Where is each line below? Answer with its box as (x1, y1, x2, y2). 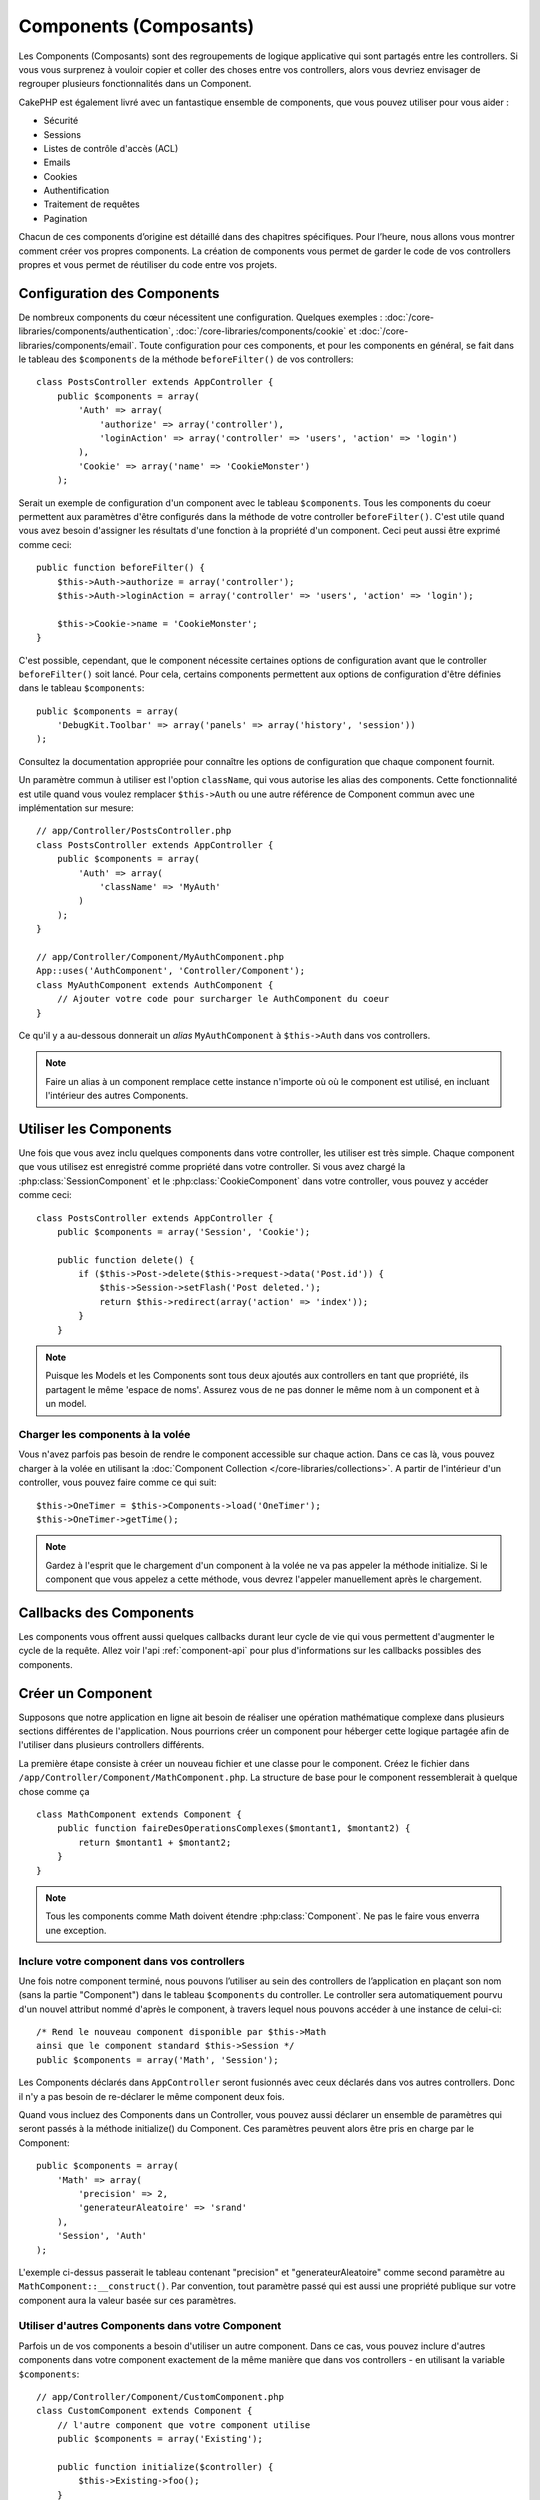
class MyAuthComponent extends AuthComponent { (36, 979, 274, 990)
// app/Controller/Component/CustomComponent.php (36, 2391, 285, 2403)
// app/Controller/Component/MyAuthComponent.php (36, 951, 285, 962)
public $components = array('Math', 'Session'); (36, 2054, 279, 2065)
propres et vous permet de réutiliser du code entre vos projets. (18, 259, 277, 271)
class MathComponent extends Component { (36, 1809, 242, 1820)
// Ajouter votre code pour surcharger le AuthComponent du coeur (56, 993, 390, 1005)
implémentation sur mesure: (18, 802, 134, 814)
